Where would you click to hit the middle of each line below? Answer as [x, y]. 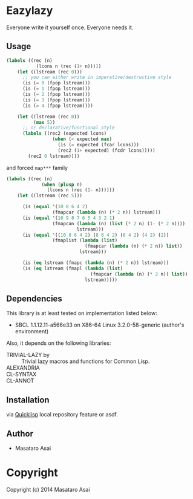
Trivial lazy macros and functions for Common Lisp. [86, 361]
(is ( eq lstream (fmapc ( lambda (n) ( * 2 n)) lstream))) [96, 263]
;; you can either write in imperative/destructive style [97, 77]
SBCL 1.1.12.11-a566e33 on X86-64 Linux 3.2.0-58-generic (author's [100, 325]
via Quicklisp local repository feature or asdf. [62, 415]
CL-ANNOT [20, 381]
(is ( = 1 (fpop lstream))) [56, 89]
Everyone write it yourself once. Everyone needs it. [70, 27]
